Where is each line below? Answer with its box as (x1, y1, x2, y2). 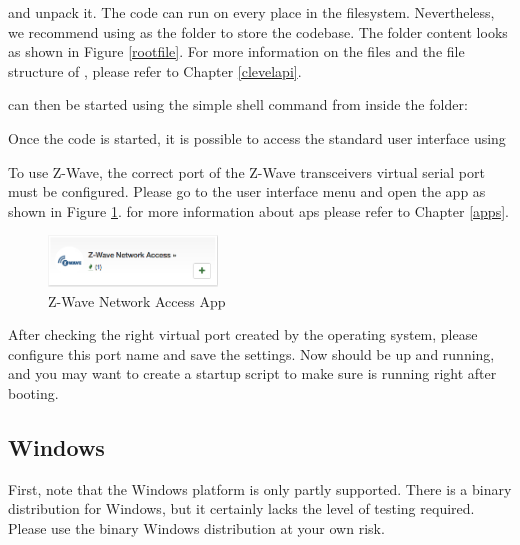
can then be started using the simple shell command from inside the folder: (8, 94, 468, 115)
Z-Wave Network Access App (48, 290, 226, 311)
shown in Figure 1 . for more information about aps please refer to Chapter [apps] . (8, 200, 509, 221)
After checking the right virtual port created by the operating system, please (8, 324, 478, 345)
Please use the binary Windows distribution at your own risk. (8, 518, 385, 539)
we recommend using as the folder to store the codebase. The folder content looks (8, 21, 508, 42)
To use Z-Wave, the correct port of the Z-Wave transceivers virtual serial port (8, 161, 485, 182)
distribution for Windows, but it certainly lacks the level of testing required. (8, 498, 475, 519)
